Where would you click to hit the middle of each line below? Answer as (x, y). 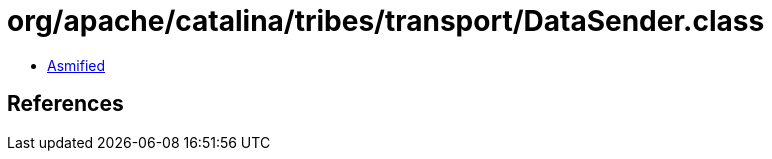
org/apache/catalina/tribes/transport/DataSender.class (386, 21)
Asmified (76, 65)
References (65, 104)
